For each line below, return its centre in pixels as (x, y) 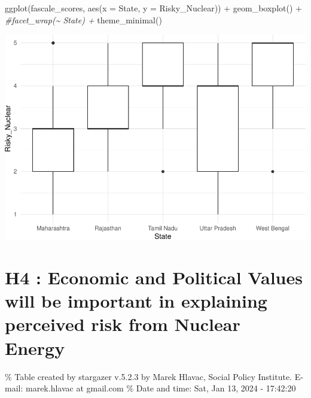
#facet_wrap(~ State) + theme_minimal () (83, 19)
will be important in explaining (136, 301)
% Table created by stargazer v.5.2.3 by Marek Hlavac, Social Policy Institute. (148, 376)
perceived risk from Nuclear (123, 324)
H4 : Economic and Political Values (154, 277)
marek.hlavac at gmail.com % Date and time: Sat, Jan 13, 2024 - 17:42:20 (161, 388)
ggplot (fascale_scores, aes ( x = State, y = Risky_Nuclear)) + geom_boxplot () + (153, 8)
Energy (35, 347)
